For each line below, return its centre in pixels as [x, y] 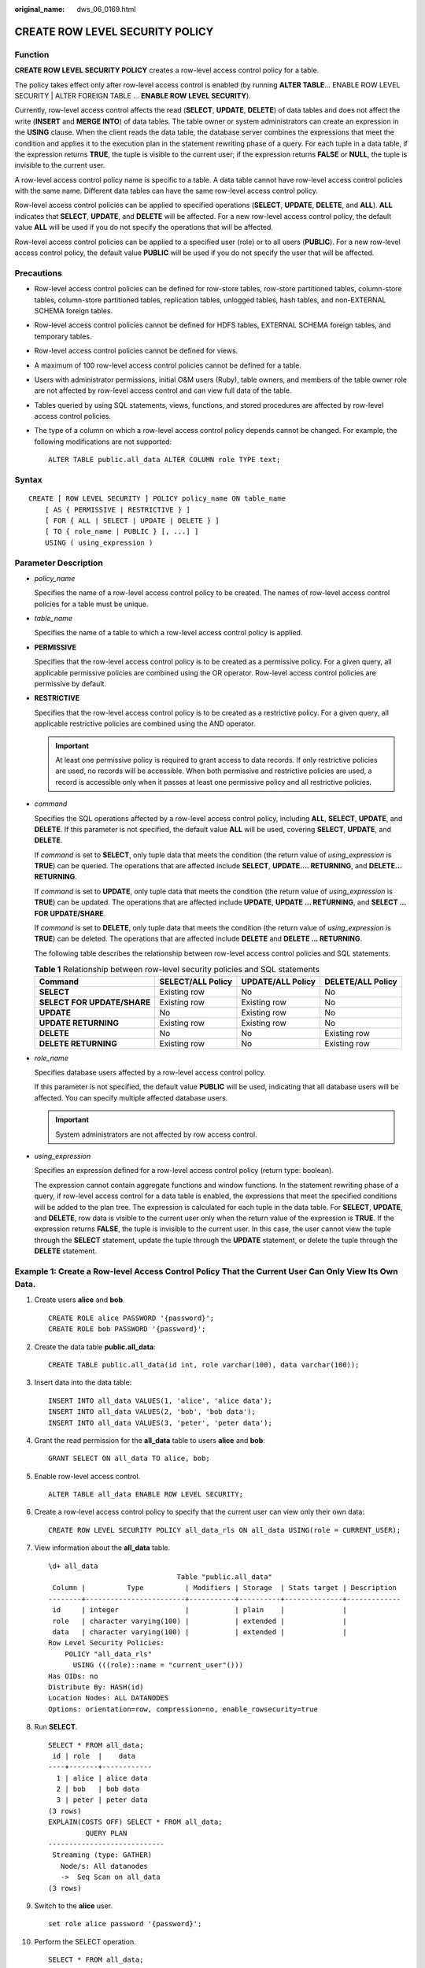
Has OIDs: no [73, 1676]
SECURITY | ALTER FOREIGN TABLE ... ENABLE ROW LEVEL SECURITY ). [133, 95]
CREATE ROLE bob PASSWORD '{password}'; [127, 1329]
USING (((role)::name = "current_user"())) [158, 1665]
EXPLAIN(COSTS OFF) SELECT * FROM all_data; [136, 1822]
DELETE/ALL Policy [360, 982]
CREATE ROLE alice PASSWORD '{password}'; [131, 1318]
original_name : [40, 9]
